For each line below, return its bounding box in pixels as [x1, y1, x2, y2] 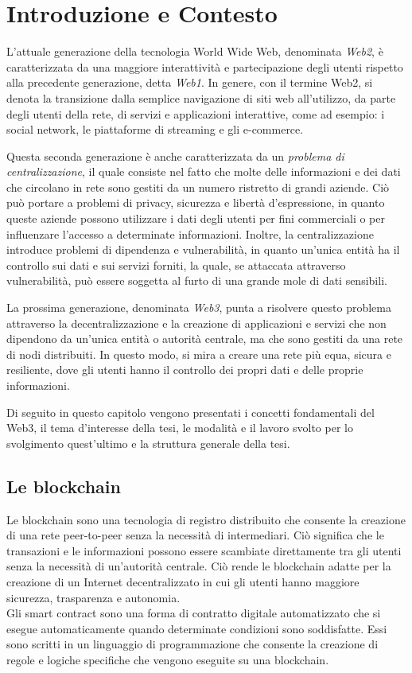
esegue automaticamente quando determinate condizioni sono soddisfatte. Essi [6, 620, 387, 636]
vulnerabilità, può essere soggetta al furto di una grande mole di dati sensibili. [6, 272, 387, 289]
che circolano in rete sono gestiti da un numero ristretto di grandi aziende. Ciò [6, 178, 390, 195]
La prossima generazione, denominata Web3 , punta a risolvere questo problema [6, 299, 391, 316]
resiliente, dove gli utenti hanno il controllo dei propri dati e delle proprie [6, 361, 363, 378]
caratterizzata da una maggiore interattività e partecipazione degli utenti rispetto [6, 58, 403, 75]
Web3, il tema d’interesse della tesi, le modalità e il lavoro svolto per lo [6, 419, 353, 436]
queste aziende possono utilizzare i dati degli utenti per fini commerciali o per [6, 210, 385, 227]
